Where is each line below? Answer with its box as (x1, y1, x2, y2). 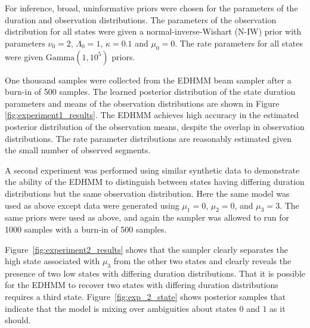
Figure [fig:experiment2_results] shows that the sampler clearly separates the (5, 243, 289, 255)
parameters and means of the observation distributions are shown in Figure (5, 97, 280, 109)
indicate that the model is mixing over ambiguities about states (5, 302, 237, 314)
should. (5, 314, 31, 326)
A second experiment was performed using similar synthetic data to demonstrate (5, 163, 300, 176)
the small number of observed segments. (5, 144, 151, 156)
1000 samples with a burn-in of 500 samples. (5, 222, 167, 235)
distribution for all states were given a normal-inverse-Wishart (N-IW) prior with (5, 25, 302, 38)
